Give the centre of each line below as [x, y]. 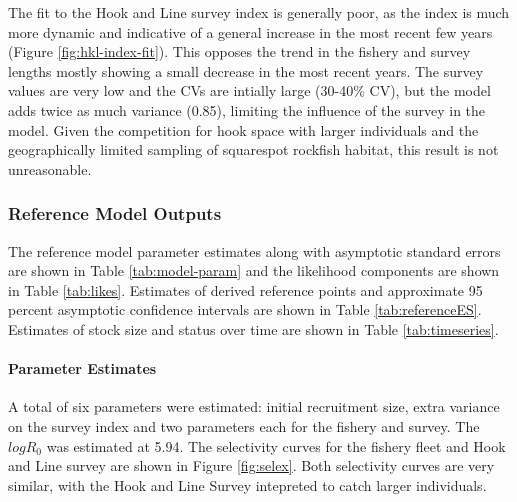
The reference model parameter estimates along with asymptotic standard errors [254, 250]
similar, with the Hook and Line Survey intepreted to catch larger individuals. [247, 484]
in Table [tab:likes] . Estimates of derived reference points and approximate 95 [245, 289]
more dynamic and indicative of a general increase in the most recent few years [250, 31]
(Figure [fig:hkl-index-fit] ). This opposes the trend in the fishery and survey [239, 51]
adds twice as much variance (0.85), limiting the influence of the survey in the [247, 109]
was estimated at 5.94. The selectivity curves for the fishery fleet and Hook [276, 445]
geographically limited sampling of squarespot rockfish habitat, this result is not [253, 149]
